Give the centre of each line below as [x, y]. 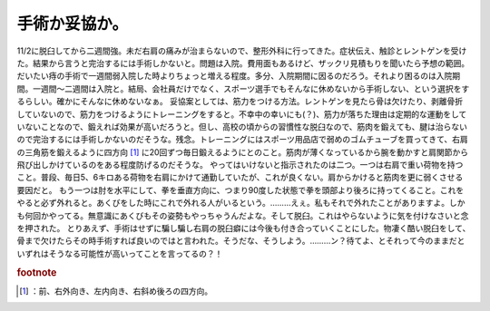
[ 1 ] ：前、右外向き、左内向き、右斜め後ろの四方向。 [116, 291]
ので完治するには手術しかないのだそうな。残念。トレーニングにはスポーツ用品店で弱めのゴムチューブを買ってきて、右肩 [243, 140]
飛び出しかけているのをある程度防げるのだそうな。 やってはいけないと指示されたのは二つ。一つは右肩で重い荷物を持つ [240, 165]
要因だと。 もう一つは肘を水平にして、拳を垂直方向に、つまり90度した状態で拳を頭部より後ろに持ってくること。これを [240, 190]
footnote [37, 272]
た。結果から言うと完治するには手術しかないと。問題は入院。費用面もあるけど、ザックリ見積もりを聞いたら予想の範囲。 [243, 63]
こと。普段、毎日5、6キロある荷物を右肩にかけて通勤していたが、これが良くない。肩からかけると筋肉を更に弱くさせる [240, 178]
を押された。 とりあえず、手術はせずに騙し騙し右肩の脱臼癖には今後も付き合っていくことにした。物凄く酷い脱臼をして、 [244, 228]
